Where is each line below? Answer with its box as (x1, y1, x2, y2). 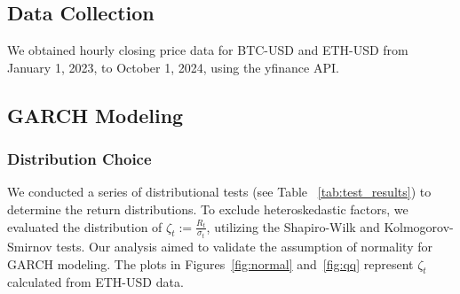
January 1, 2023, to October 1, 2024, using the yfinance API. (7, 58, 339, 76)
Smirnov (7, 237, 52, 256)
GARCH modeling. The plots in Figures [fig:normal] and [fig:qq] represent (7, 254, 414, 273)
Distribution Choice (7, 148, 152, 170)
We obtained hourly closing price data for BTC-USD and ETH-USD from (7, 41, 408, 59)
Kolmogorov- (384, 217, 454, 236)
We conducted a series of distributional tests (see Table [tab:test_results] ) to (7, 182, 432, 201)
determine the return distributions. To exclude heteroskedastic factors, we (7, 199, 408, 218)
